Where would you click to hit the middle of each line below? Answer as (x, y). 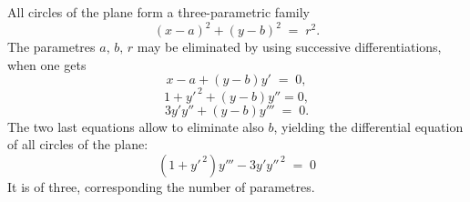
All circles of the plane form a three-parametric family (158, 12)
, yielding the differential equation (368, 126)
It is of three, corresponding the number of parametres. (161, 186)
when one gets (47, 64)
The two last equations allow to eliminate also (136, 126)
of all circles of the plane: (78, 144)
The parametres (51, 47)
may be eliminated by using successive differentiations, (289, 47)
